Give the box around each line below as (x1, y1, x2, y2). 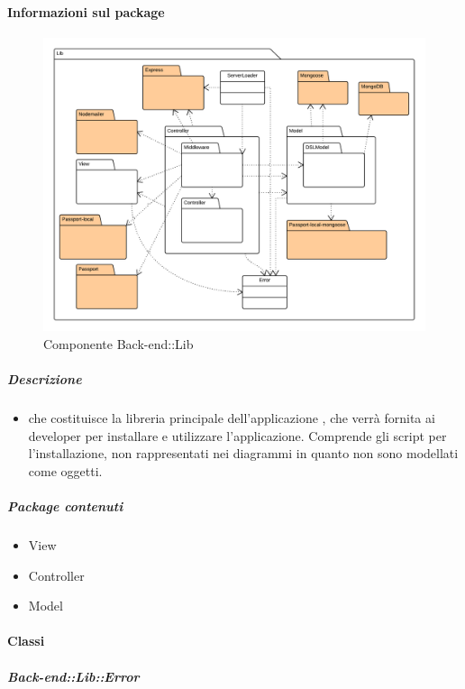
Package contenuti (7, 496, 123, 515)
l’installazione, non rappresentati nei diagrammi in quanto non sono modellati (28, 444, 459, 463)
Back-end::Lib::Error (7, 666, 140, 685)
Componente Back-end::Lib (43, 334, 194, 353)
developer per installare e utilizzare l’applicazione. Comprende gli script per (28, 426, 447, 445)
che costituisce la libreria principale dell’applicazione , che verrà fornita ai (28, 409, 435, 427)
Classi (7, 631, 45, 650)
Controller (28, 565, 85, 584)
